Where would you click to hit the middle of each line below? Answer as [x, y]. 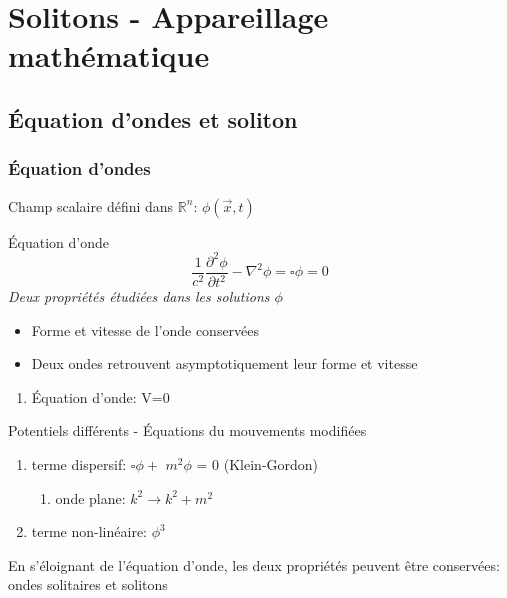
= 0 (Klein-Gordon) [257, 464]
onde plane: [90, 497]
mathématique [109, 55]
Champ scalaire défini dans [91, 205]
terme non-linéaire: [89, 531]
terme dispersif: [79, 464]
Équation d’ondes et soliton [153, 118]
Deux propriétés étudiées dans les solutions [139, 296]
